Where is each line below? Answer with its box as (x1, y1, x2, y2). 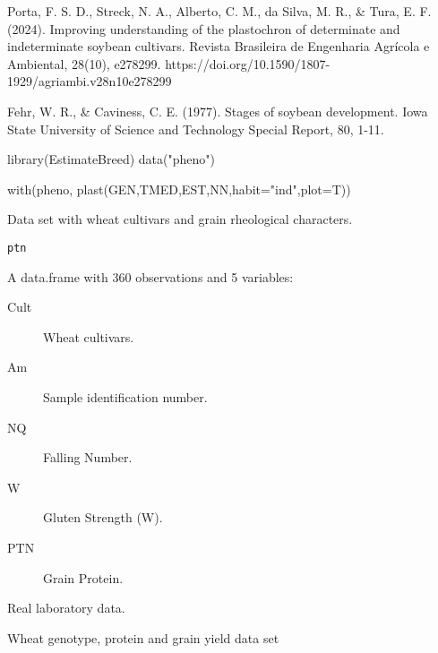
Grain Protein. (43, 568, 124, 587)
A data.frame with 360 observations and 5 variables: (7, 267, 294, 286)
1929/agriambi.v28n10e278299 (7, 72, 172, 90)
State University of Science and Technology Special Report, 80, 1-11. (7, 119, 384, 138)
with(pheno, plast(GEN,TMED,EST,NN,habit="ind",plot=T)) (7, 179, 351, 198)
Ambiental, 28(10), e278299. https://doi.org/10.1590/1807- (7, 54, 331, 73)
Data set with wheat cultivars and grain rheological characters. (7, 210, 353, 228)
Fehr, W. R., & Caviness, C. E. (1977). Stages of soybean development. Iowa (7, 101, 428, 120)
